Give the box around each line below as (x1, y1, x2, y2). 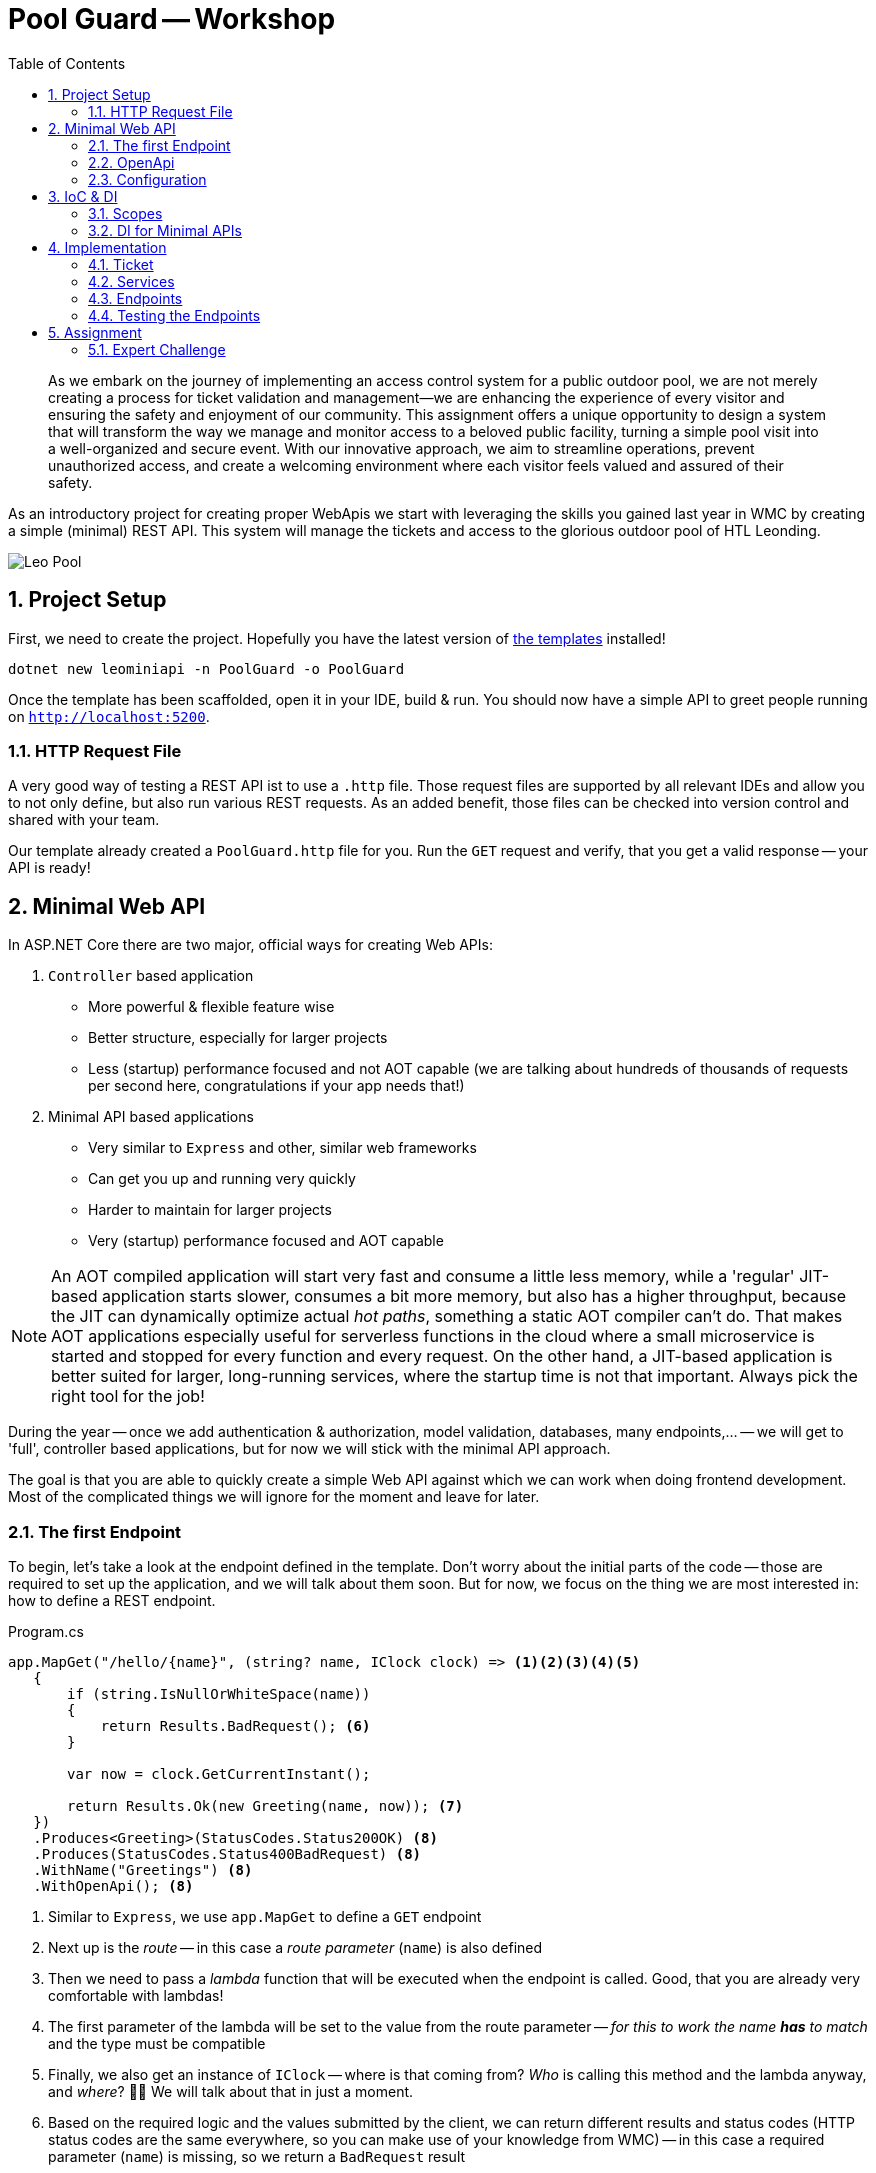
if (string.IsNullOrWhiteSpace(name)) (67, 1685, 371, 1702)
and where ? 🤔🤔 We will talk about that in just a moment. (48, 2082, 414, 2100)
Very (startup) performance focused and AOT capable (88, 1232, 444, 1250)
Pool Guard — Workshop (8, 2, 336, 36)
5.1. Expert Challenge (88, 340, 226, 358)
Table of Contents (8, 54, 126, 72)
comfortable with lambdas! (48, 1986, 224, 2004)
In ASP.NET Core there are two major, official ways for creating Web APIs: (8, 936, 493, 954)
